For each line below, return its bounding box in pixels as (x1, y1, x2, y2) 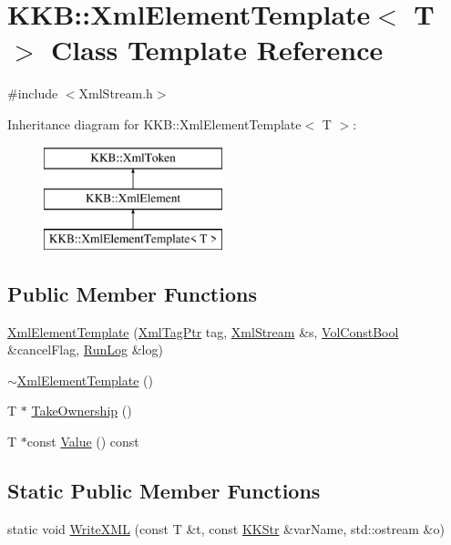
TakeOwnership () (31, 401, 132, 420)
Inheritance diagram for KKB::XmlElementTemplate (7, 114, 302, 133)
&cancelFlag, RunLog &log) (7, 340, 163, 359)
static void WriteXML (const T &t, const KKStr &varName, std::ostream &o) (7, 519, 445, 538)
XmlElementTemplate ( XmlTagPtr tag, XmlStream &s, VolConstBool (7, 322, 399, 341)
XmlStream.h (78, 84, 153, 103)
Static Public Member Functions (7, 477, 321, 505)
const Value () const (26, 432, 139, 451)
